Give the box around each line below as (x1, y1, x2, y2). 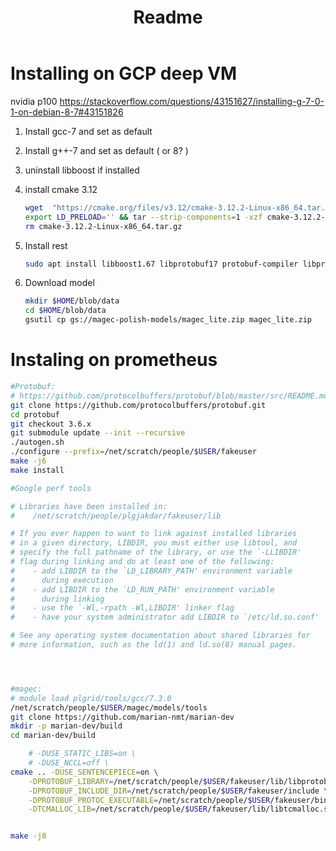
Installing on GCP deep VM (10, 62, 238, 85)
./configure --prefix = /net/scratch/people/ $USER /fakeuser (10, 447, 257, 457)
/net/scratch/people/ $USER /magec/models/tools (10, 702, 208, 713)
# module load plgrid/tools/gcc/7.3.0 (10, 693, 172, 703)
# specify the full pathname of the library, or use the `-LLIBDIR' (10, 547, 302, 558)
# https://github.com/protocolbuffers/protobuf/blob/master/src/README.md (10, 391, 329, 401)
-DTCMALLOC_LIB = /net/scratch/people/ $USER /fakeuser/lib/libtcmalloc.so (28, 804, 333, 815)
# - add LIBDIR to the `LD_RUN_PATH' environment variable (10, 584, 275, 595)
